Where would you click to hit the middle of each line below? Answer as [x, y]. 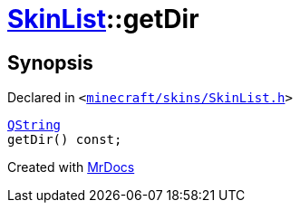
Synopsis [50, 62]
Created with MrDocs [71, 167]
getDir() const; [65, 140]
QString [34, 125]
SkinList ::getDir [103, 19]
